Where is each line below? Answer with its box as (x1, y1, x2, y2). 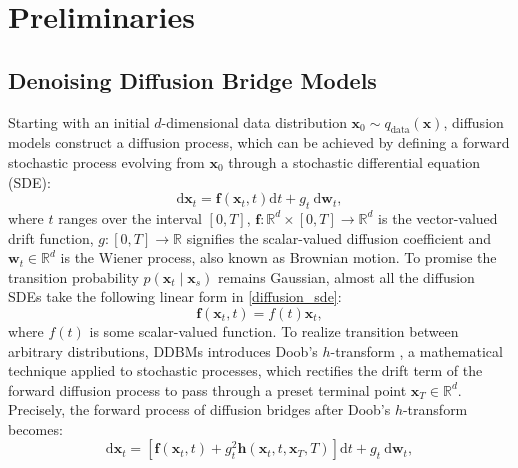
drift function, (8, 227, 94, 248)
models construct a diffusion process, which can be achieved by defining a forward (8, 132, 510, 153)
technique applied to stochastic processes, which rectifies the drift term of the (8, 360, 483, 381)
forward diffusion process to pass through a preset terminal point (8, 379, 407, 400)
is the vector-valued (378, 207, 498, 228)
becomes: (8, 418, 63, 439)
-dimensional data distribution (161, 111, 347, 132)
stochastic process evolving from (8, 151, 205, 172)
